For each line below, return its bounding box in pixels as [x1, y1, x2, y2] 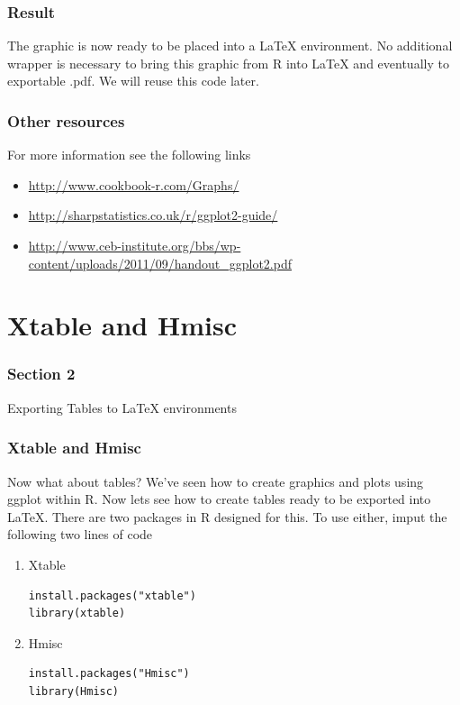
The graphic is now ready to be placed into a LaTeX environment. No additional [7, 36, 453, 55]
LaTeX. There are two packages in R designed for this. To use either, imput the [7, 507, 447, 526]
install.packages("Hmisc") [28, 667, 190, 681]
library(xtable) [28, 607, 126, 620]
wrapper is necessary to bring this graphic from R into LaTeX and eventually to [7, 53, 449, 72]
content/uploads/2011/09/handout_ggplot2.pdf [28, 253, 293, 272]
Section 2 [7, 362, 76, 385]
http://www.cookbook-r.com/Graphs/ [28, 175, 239, 194]
